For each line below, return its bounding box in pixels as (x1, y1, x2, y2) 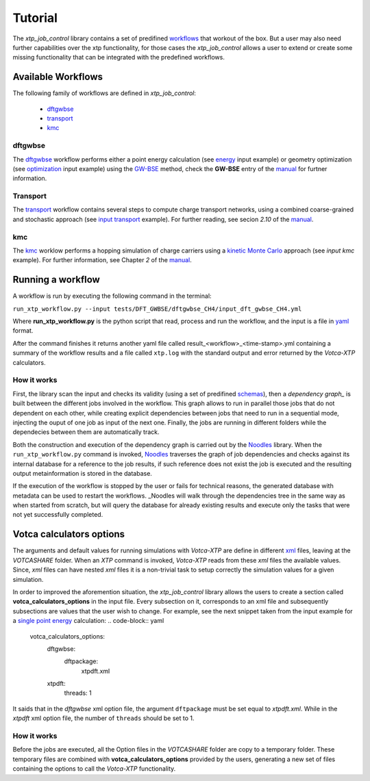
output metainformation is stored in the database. (12, 469, 152, 477)
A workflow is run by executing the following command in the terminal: (12, 292, 212, 300)
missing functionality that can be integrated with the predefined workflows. (12, 53, 225, 62)
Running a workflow (12, 274, 101, 285)
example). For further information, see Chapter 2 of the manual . (12, 256, 192, 264)
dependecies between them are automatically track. (12, 428, 160, 436)
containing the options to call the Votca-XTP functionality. (12, 765, 176, 773)
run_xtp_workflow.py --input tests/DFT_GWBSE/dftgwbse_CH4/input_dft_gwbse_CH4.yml (12, 305, 302, 313)
